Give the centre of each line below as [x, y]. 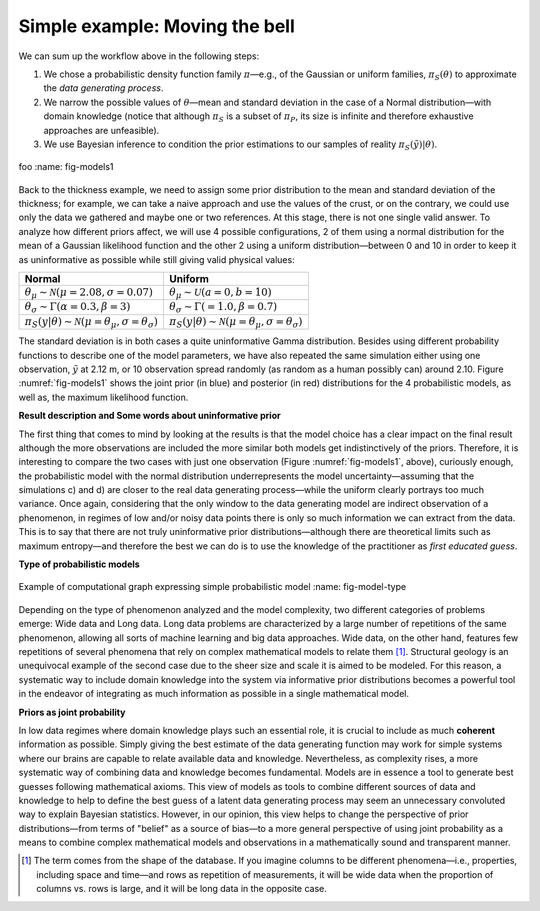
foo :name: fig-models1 [66, 167]
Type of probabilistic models [79, 564]
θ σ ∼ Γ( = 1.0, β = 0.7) [223, 307]
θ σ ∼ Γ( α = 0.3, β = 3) [77, 307]
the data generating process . [103, 88]
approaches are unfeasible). [101, 130]
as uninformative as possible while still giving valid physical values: [156, 259]
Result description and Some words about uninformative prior [149, 416]
